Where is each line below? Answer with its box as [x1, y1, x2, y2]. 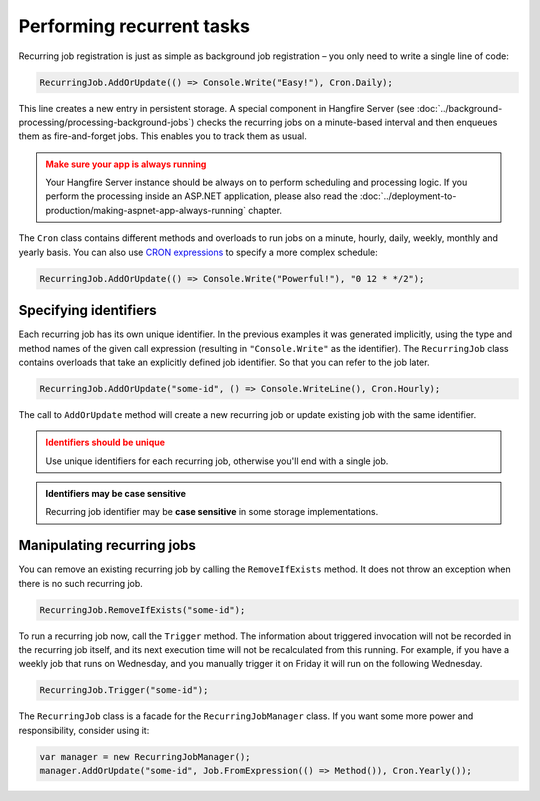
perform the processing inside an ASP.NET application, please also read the [45, 190, 359, 202]
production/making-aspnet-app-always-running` [45, 204, 247, 216]
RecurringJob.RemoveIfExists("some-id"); [39, 604, 246, 615]
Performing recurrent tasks [18, 15, 250, 37]
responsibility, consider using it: [18, 724, 150, 736]
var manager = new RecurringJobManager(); [39, 751, 251, 762]
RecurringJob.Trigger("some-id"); [39, 685, 209, 696]
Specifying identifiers [18, 302, 157, 319]
